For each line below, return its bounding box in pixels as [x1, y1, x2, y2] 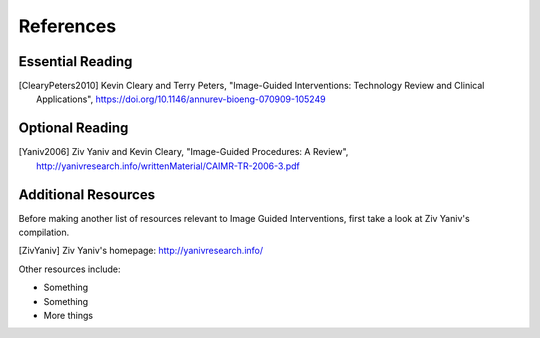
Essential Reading [18, 53, 133, 70]
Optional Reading [18, 120, 129, 137]
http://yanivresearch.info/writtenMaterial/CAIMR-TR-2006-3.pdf [36, 160, 300, 172]
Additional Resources [18, 186, 155, 203]
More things [43, 310, 94, 321]
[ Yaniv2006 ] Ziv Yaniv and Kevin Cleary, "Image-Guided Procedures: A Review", [18, 146, 349, 158]
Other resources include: [18, 263, 121, 275]
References [18, 15, 117, 37]
